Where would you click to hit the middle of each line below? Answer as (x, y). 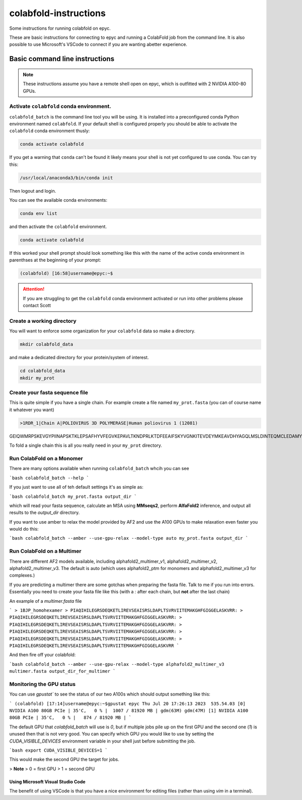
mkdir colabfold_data (47, 345)
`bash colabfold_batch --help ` (49, 478)
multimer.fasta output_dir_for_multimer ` (62, 671)
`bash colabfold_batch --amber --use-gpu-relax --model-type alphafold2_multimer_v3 (117, 664)
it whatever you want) (32, 410)
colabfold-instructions (57, 13)
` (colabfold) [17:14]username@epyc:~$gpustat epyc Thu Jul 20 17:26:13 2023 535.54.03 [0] (128, 703)
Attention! (34, 289)
